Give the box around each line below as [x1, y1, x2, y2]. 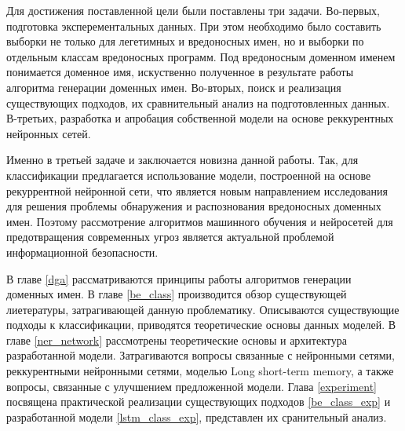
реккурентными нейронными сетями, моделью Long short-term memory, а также [6, 363, 394, 379]
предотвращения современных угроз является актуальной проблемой [6, 228, 334, 245]
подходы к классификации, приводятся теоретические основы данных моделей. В [6, 316, 396, 333]
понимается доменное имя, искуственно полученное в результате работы [6, 64, 354, 80]
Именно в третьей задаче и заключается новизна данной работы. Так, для [6, 152, 359, 168]
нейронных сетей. [6, 125, 91, 141]
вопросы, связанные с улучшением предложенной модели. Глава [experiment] [6, 378, 378, 394]
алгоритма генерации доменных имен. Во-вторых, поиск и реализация [6, 79, 341, 95]
